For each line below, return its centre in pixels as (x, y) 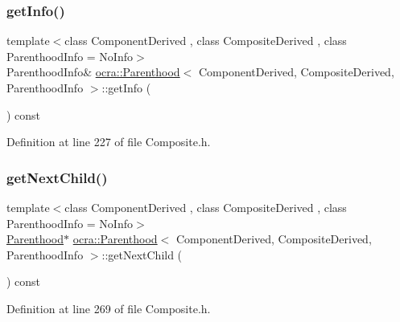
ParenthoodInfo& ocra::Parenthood (93, 72)
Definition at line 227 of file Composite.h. (109, 142)
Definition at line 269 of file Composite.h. (109, 308)
